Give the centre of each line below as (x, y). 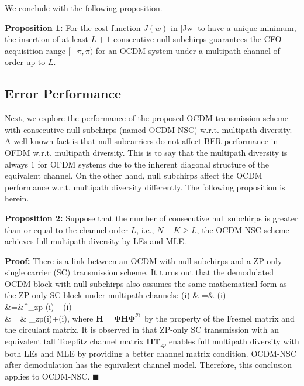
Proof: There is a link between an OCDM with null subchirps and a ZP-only (144, 260)
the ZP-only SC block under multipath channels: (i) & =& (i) (115, 295)
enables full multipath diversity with (234, 341)
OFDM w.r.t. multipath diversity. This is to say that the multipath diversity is (146, 152)
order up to (25, 62)
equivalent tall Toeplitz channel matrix (74, 341)
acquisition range (35, 50)
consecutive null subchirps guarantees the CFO (197, 39)
